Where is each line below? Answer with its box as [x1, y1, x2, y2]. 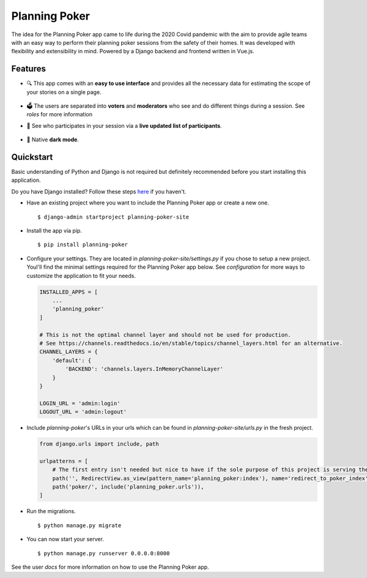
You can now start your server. [26, 536, 104, 543]
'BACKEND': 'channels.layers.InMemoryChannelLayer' [65, 366, 224, 373]
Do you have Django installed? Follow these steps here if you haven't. [11, 187, 187, 195]
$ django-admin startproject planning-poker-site [37, 213, 190, 220]
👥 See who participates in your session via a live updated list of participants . [26, 122, 223, 129]
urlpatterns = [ [39, 457, 89, 465]
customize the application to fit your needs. [26, 272, 136, 279]
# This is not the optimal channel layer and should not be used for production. [39, 331, 292, 338]
